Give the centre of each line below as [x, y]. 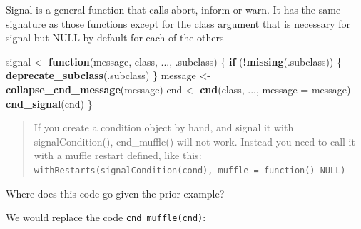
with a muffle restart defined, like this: [118, 155]
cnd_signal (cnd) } [49, 103]
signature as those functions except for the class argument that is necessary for [178, 23]
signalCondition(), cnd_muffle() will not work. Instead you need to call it [194, 141]
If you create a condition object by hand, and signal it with [164, 127]
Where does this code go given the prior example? [115, 193]
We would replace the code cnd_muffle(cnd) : [106, 217]
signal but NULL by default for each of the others [115, 37]
